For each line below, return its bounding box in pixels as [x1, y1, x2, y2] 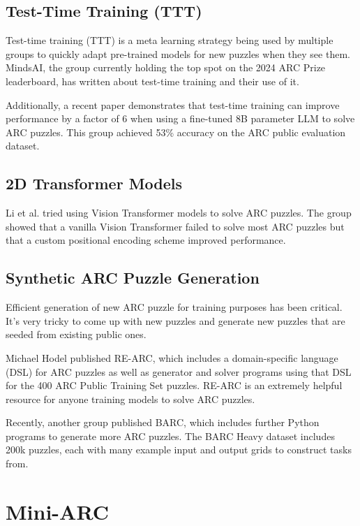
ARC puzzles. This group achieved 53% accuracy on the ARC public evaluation [6, 124, 346, 139]
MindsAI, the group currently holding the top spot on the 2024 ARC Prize [6, 60, 326, 75]
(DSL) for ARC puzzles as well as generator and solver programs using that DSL [6, 364, 352, 379]
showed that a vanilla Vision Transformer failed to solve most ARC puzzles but [6, 219, 345, 233]
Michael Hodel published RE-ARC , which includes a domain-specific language [6, 350, 338, 365]
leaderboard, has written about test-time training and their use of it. [6, 73, 299, 88]
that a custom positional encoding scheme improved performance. [6, 233, 286, 247]
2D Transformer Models [6, 173, 183, 194]
